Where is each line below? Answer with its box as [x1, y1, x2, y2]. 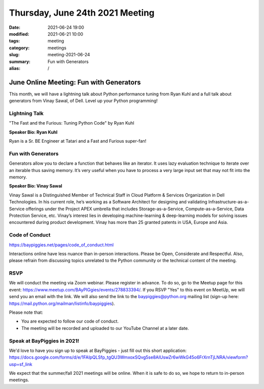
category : [9, 44, 30, 51]
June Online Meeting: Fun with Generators [9, 78, 141, 86]
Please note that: [9, 309, 44, 315]
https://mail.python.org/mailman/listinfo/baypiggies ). [9, 301, 115, 306]
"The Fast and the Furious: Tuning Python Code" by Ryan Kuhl [9, 120, 134, 126]
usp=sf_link [9, 361, 33, 367]
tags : [9, 38, 20, 44]
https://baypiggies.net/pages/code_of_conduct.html [9, 242, 114, 248]
